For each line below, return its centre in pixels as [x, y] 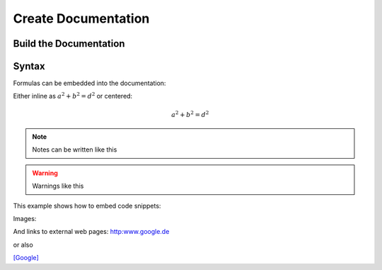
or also [23, 244]
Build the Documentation [69, 44]
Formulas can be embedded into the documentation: [89, 83]
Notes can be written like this [75, 150]
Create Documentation [81, 18]
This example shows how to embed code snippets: [87, 206]
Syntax [29, 66]
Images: [25, 219]
